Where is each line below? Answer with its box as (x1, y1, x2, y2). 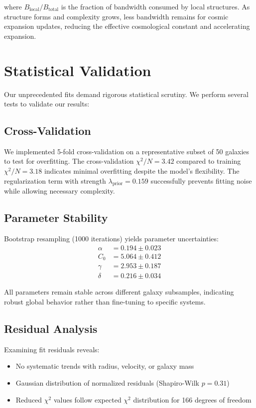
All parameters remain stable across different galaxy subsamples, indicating (4, 287, 234, 297)
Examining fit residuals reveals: (4, 344, 100, 354)
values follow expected (53, 394, 122, 405)
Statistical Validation (4, 60, 151, 80)
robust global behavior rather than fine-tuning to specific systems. (4, 297, 206, 307)
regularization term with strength (4, 175, 106, 186)
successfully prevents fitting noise (150, 175, 252, 186)
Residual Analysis (4, 321, 98, 336)
